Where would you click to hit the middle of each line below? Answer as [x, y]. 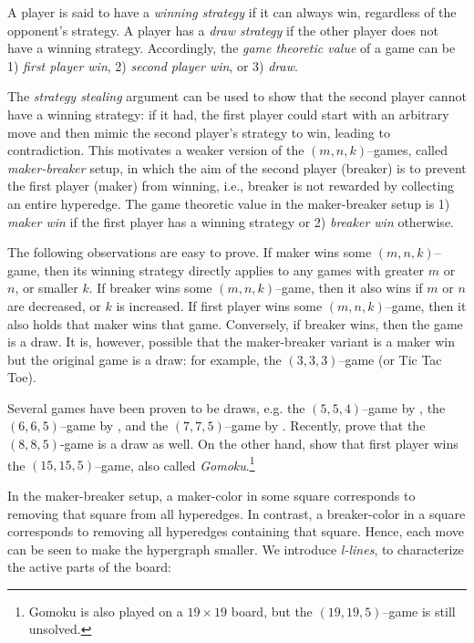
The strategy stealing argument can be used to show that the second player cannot [237, 96]
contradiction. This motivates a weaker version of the [156, 150]
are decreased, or [54, 305]
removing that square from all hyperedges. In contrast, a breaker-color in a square [237, 513]
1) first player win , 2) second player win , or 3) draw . [153, 65]
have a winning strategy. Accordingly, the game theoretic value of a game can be [232, 48]
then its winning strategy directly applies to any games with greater [234, 270]
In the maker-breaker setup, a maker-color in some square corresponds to [211, 495]
